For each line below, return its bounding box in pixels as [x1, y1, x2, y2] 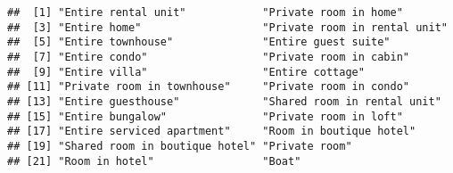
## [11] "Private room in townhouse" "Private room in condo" [7, 80, 410, 94]
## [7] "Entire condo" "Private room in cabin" [7, 50, 410, 63]
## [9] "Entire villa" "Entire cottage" [7, 65, 365, 78]
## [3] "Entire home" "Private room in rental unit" [7, 21, 448, 34]
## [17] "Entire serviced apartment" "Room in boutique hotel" [7, 125, 416, 138]
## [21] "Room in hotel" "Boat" [7, 154, 301, 168]
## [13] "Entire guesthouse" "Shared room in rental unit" [7, 95, 441, 108]
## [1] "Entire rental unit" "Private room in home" [7, 6, 403, 19]
